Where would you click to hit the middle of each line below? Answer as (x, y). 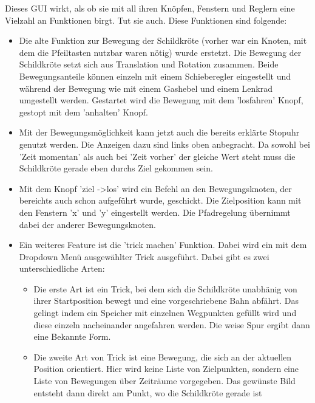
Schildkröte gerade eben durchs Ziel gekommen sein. (116, 168)
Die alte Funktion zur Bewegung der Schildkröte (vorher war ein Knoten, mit (163, 40)
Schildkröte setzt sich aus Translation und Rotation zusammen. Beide (149, 64)
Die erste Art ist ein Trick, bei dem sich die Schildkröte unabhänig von (165, 288)
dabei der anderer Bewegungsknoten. (87, 224)
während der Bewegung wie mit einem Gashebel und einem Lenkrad (146, 88)
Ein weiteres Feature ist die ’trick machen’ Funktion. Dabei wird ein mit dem (163, 245)
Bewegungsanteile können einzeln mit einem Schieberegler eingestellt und (155, 76)
